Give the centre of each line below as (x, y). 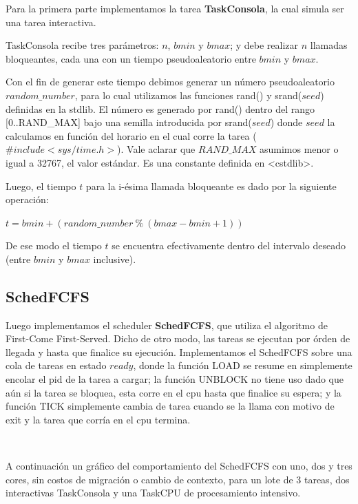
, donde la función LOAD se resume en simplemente (243, 365)
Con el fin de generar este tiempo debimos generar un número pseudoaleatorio (170, 82)
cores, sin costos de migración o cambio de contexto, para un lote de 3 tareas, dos (178, 479)
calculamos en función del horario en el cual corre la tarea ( (131, 135)
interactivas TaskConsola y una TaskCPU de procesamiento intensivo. (153, 493)
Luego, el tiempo (41, 186)
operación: (27, 199)
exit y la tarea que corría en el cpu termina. (98, 419)
